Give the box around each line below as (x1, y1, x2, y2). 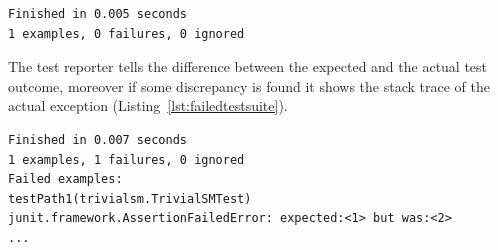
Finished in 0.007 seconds (8, 132, 187, 147)
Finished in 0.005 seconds (8, 7, 187, 21)
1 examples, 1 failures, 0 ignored (8, 152, 245, 167)
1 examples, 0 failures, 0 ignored (8, 26, 245, 41)
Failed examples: (8, 172, 123, 187)
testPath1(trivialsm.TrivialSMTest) (8, 191, 252, 206)
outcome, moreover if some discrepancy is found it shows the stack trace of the (8, 75, 490, 96)
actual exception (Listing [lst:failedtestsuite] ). (8, 95, 288, 116)
